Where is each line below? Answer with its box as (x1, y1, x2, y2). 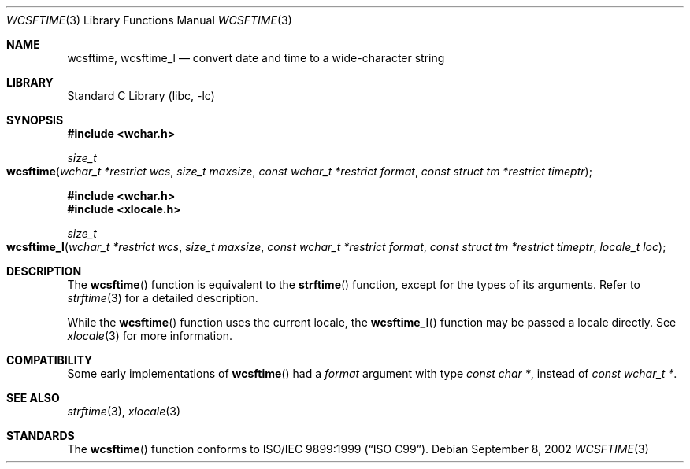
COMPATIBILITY (6, 353, 93, 367)
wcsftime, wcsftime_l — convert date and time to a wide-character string (67, 51, 445, 65)
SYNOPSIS (6, 113, 64, 127)
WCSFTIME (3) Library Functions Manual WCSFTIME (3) (6, 13, 292, 27)
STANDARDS (6, 429, 75, 442)
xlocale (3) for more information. (67, 329, 232, 342)
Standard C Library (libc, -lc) (67, 89, 215, 102)
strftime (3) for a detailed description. (67, 291, 258, 305)
